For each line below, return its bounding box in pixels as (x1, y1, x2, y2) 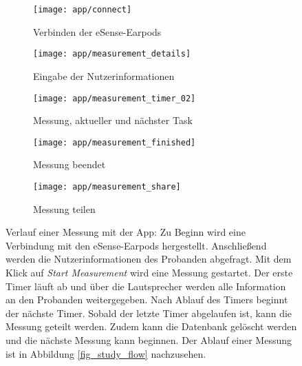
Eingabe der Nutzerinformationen (33, 68, 175, 83)
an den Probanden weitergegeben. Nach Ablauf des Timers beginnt (6, 292, 288, 307)
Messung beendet (33, 157, 106, 172)
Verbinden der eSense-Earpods (33, 24, 162, 39)
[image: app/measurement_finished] (33, 137, 196, 148)
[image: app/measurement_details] (33, 49, 191, 59)
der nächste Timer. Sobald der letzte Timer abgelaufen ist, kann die (6, 305, 292, 320)
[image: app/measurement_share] (33, 182, 181, 192)
